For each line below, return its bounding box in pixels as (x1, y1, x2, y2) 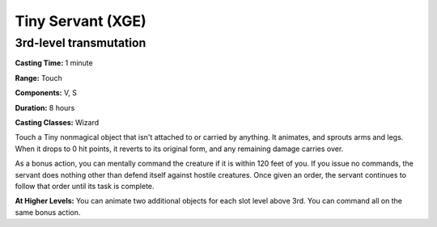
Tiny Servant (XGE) (15, 12, 146, 30)
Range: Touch (15, 73, 62, 82)
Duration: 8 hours (15, 103, 75, 112)
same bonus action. (15, 207, 81, 217)
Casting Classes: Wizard (15, 117, 100, 127)
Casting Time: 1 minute (15, 58, 93, 68)
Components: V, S (15, 88, 77, 98)
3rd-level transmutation (15, 36, 146, 50)
